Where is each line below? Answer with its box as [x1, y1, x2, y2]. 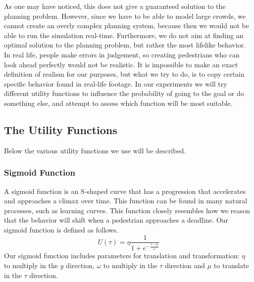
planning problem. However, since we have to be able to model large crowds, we [4, 10, 246, 21]
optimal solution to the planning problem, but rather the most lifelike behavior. [4, 40, 246, 50]
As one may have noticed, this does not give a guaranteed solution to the [4, 1, 226, 11]
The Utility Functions [4, 122, 117, 137]
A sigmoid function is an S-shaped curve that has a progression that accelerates [4, 186, 246, 196]
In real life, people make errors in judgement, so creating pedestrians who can [4, 49, 240, 59]
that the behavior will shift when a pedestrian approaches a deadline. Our [4, 215, 229, 225]
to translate [213, 260, 249, 270]
